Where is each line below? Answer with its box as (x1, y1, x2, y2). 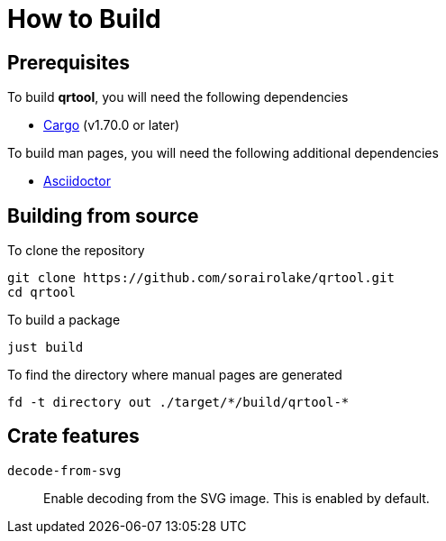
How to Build (7, 4, 161, 34)
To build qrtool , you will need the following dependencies (7, 89, 349, 105)
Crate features (7, 425, 140, 448)
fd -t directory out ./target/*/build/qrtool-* (7, 395, 350, 410)
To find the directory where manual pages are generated (7, 367, 342, 383)
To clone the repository (7, 243, 145, 259)
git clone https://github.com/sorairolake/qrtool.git (7, 270, 395, 286)
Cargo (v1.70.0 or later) (43, 117, 180, 133)
